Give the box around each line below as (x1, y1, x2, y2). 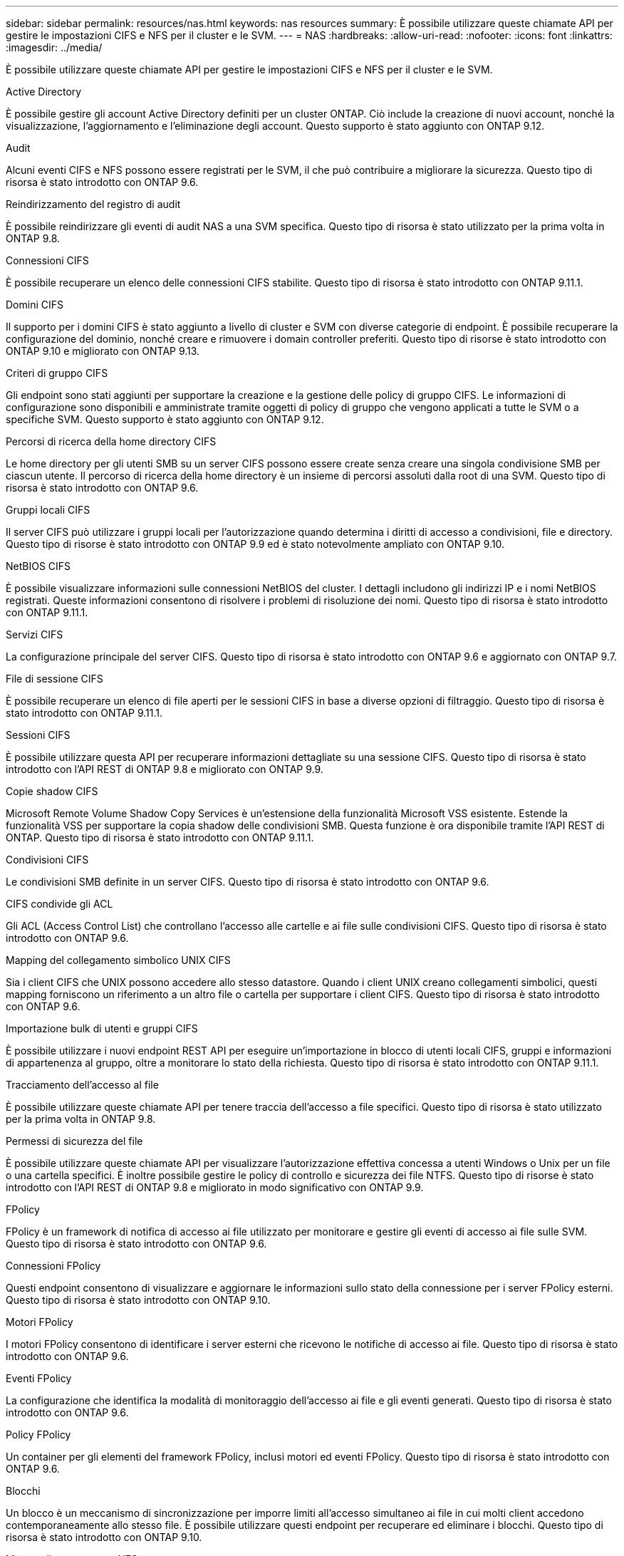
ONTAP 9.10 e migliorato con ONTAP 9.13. (6, 345, 200, 357)
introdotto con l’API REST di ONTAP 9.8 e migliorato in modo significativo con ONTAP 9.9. (6, 1181, 424, 1193)
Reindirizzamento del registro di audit (6, 198, 181, 210)
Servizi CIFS (6, 628, 63, 640)
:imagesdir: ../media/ (6, 41, 103, 53)
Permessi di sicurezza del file (6, 1135, 143, 1147)
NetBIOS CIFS (6, 560, 71, 572)
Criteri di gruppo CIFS (6, 367, 108, 379)
